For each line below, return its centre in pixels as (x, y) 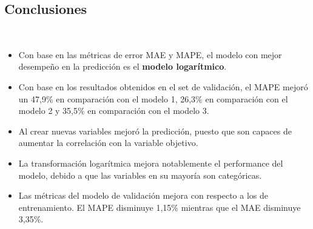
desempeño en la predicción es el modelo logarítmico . (123, 66)
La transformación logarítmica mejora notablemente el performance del (151, 163)
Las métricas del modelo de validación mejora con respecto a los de (143, 195)
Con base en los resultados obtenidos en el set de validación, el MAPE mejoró (163, 86)
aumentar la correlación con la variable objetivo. (108, 143)
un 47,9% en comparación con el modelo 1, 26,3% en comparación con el (153, 98)
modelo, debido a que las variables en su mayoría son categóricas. (140, 175)
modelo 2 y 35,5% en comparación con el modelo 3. (114, 111)
